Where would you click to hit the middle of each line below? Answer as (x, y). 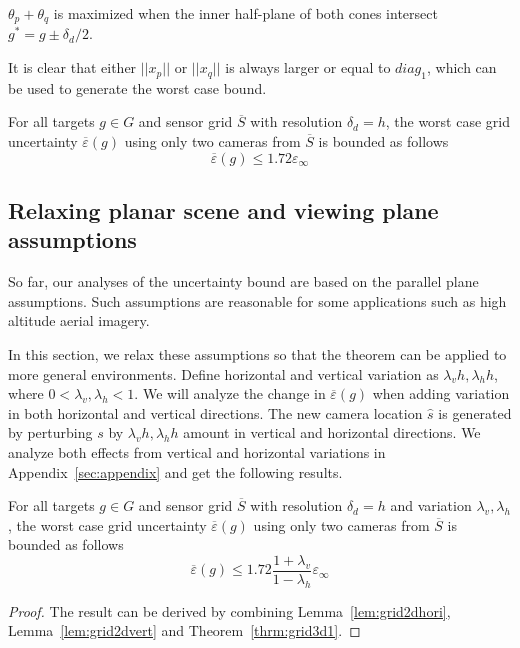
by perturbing (50, 432)
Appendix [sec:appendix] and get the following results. (175, 471)
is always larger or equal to (308, 67)
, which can (461, 67)
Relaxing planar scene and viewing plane (223, 210)
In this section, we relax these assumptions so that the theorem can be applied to (257, 354)
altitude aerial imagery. (79, 320)
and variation (431, 505)
